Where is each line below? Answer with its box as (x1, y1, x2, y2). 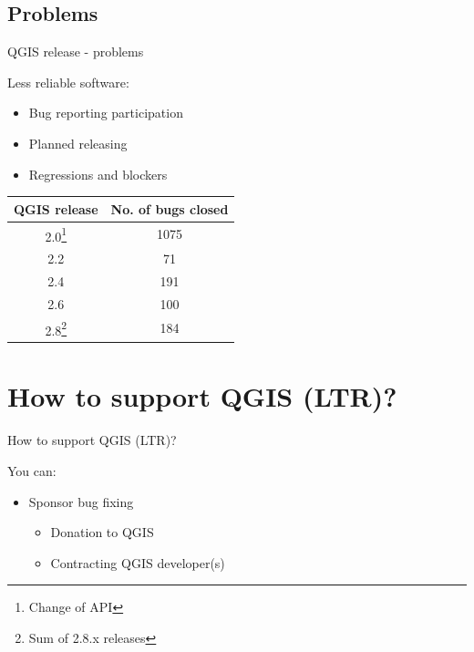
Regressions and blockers (28, 164, 168, 183)
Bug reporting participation (28, 103, 183, 122)
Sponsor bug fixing (28, 492, 134, 511)
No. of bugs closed (110, 199, 229, 218)
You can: (7, 461, 57, 481)
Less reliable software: (7, 72, 129, 91)
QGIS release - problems (7, 42, 144, 61)
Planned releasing (28, 133, 128, 152)
